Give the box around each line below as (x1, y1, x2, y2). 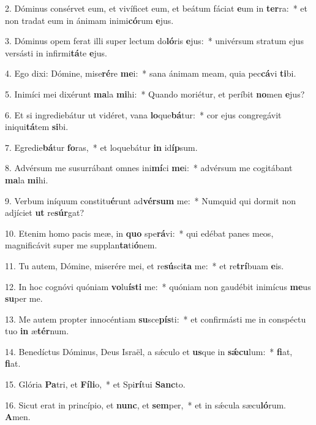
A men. (5, 410, 31, 423)
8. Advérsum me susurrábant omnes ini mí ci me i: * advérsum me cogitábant (5, 161, 293, 174)
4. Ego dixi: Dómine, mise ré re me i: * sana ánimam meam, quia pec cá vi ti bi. (5, 67, 296, 80)
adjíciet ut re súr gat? (5, 206, 85, 219)
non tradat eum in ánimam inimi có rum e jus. (5, 13, 174, 26)
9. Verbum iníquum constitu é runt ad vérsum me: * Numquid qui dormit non (5, 194, 296, 207)
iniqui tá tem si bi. (5, 120, 69, 133)
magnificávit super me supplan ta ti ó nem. (5, 239, 157, 251)
